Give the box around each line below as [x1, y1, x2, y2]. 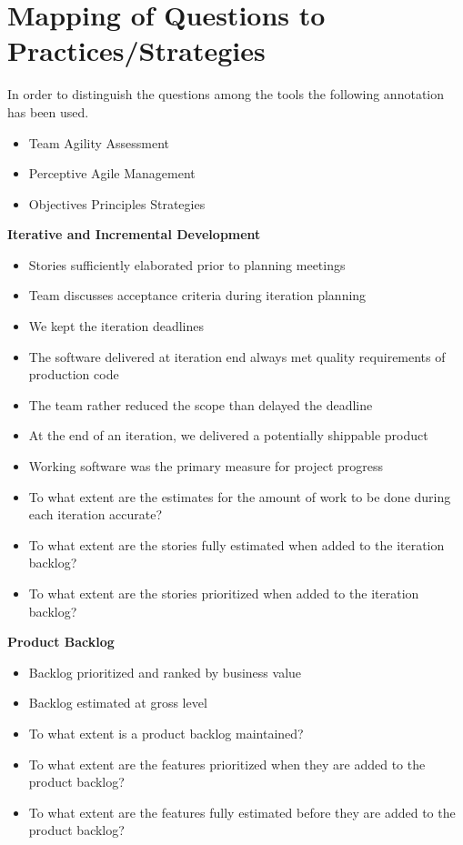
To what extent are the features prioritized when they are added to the [28, 754, 426, 773]
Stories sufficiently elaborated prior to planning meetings [28, 255, 346, 274]
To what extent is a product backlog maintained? [28, 723, 304, 742]
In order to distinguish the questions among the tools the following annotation [7, 85, 445, 104]
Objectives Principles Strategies [28, 194, 206, 213]
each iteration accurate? [28, 505, 163, 524]
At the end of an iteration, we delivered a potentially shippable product [28, 426, 428, 445]
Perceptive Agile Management [28, 164, 196, 183]
